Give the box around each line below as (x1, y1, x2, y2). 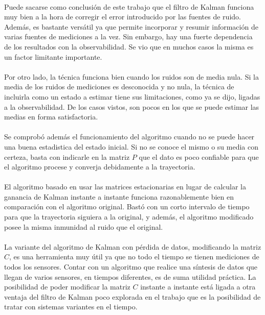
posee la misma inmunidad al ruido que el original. (4, 221, 163, 232)
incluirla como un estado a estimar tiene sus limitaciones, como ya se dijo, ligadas (4, 91, 260, 102)
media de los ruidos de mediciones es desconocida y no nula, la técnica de (4, 81, 234, 92)
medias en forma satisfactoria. (4, 111, 98, 122)
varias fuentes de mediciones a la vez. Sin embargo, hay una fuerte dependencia (4, 31, 253, 42)
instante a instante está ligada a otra (140, 281, 256, 292)
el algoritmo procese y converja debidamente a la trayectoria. (4, 161, 195, 172)
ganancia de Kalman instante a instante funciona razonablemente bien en (4, 191, 234, 202)
